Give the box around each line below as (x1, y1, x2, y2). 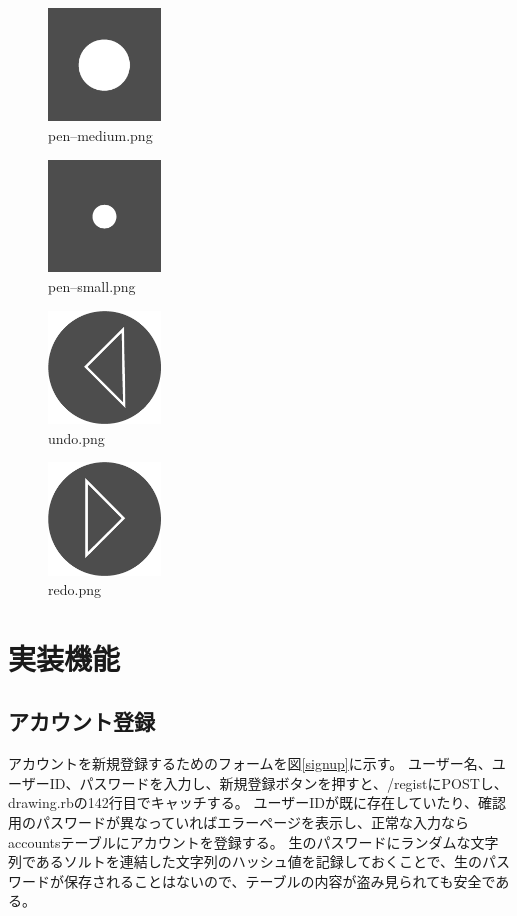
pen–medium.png (48, 124, 153, 145)
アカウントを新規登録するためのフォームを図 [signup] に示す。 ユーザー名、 (8, 753, 492, 774)
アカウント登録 (8, 706, 155, 737)
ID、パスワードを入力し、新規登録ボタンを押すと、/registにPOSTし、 (49, 772, 508, 793)
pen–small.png (48, 275, 136, 296)
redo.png (48, 579, 101, 600)
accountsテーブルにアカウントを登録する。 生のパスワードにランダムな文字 (8, 831, 499, 852)
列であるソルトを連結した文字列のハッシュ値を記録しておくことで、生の (8, 851, 483, 872)
